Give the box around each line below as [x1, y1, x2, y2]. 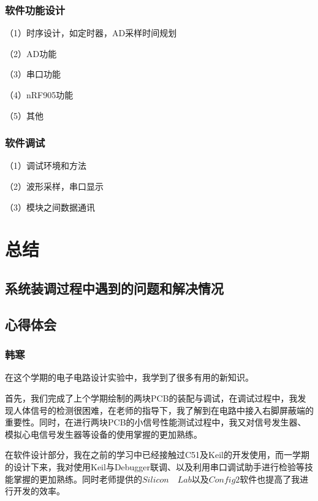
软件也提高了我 [240, 472, 300, 485]
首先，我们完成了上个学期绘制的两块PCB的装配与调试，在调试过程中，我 [5, 391, 298, 404]
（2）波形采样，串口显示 [5, 180, 104, 192]
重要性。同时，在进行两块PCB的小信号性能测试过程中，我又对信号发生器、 [5, 416, 306, 429]
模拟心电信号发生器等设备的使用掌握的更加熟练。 [5, 427, 202, 440]
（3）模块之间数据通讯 [5, 200, 95, 213]
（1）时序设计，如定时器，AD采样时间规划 [5, 26, 177, 39]
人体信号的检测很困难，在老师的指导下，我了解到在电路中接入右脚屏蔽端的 [13, 403, 314, 416]
